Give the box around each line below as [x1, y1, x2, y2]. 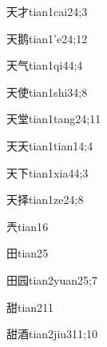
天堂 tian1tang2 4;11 [6, 110, 101, 127]
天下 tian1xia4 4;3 [6, 164, 89, 181]
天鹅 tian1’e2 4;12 [6, 30, 88, 46]
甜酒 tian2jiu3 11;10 [6, 325, 97, 342]
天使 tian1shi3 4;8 [6, 83, 88, 100]
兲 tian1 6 [6, 217, 49, 234]
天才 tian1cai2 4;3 [6, 3, 88, 19]
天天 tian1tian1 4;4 [6, 137, 93, 154]
